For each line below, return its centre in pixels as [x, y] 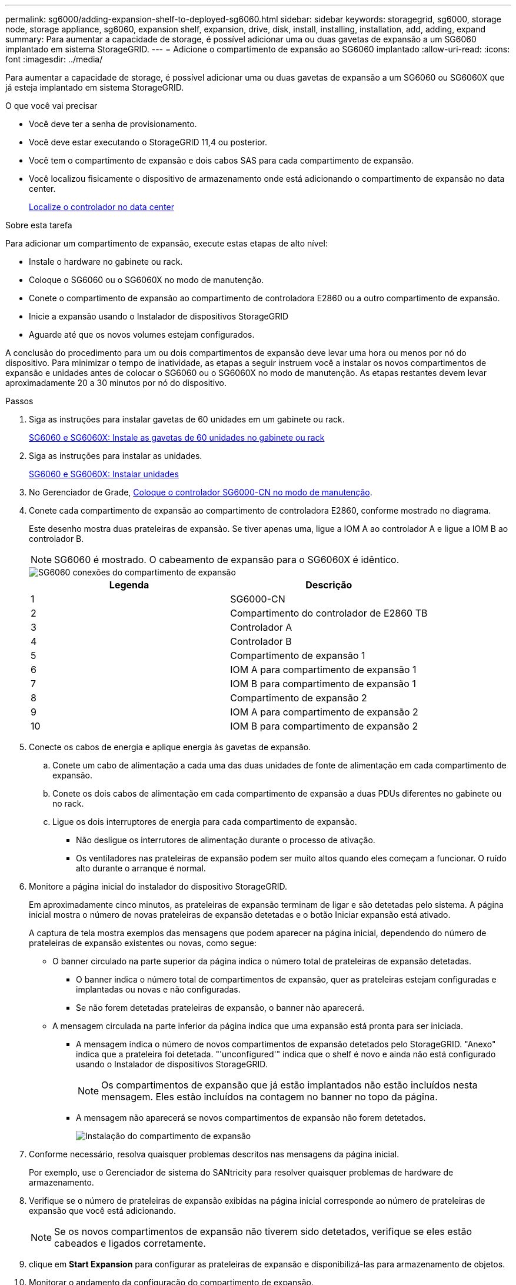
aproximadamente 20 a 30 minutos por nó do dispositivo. [116, 383]
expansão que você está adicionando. [102, 1211]
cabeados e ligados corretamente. [130, 1243]
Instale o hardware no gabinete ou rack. [106, 262]
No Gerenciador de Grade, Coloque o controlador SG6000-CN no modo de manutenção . [201, 492]
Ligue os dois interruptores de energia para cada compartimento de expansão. [205, 822]
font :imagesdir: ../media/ [54, 59]
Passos [19, 401]
